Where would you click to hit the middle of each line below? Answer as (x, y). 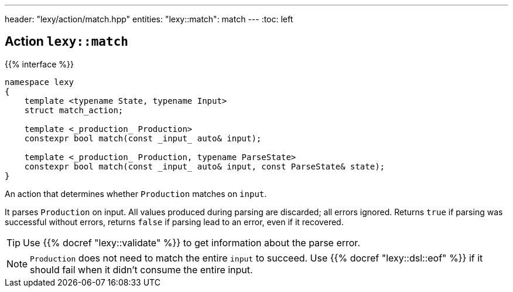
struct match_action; (74, 110)
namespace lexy (40, 82)
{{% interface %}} (39, 64)
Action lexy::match (66, 42)
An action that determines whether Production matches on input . (136, 193)
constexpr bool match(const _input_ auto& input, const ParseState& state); (205, 166)
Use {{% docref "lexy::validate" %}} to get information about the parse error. (191, 242)
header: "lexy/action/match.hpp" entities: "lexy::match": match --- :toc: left (149, 19)
